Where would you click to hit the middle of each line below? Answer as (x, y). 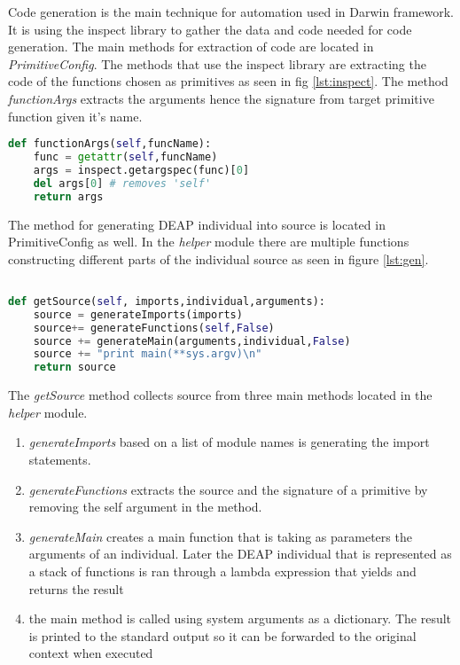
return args (68, 196)
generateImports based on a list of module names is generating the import (229, 442)
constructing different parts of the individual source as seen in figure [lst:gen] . (218, 258)
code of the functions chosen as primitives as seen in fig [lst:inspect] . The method (228, 81)
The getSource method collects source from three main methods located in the (220, 395)
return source (74, 368)
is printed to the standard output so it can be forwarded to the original (222, 635)
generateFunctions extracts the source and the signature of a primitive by (228, 489)
